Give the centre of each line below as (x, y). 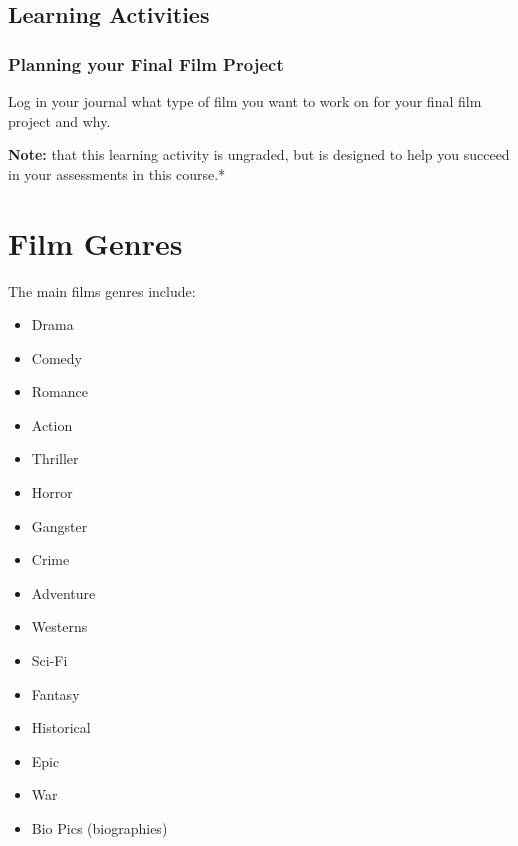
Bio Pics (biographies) (99, 828)
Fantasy (55, 693)
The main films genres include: (102, 290)
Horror (52, 492)
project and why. (59, 120)
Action (52, 424)
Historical (61, 727)
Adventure (63, 592)
